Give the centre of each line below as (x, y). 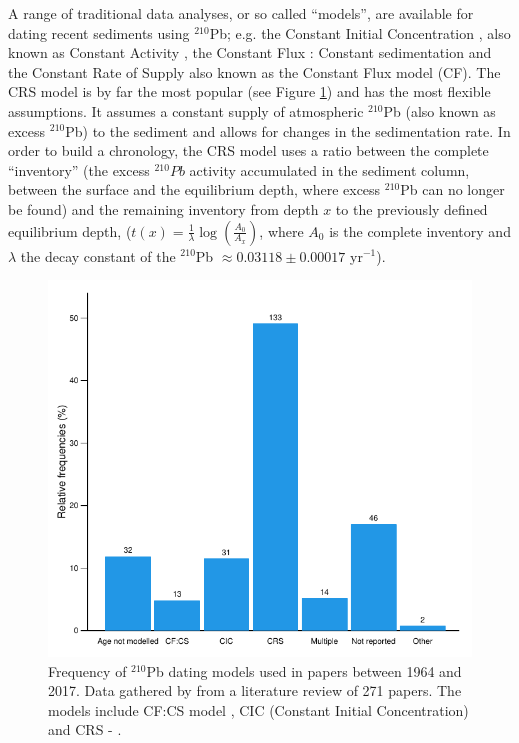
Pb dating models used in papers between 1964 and (304, 670)
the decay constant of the (98, 255)
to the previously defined (411, 208)
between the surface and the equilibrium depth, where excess (194, 189)
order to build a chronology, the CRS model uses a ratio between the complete (248, 150)
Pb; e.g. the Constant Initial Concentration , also (360, 32)
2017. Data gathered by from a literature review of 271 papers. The (255, 690)
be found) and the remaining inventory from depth (163, 208)
